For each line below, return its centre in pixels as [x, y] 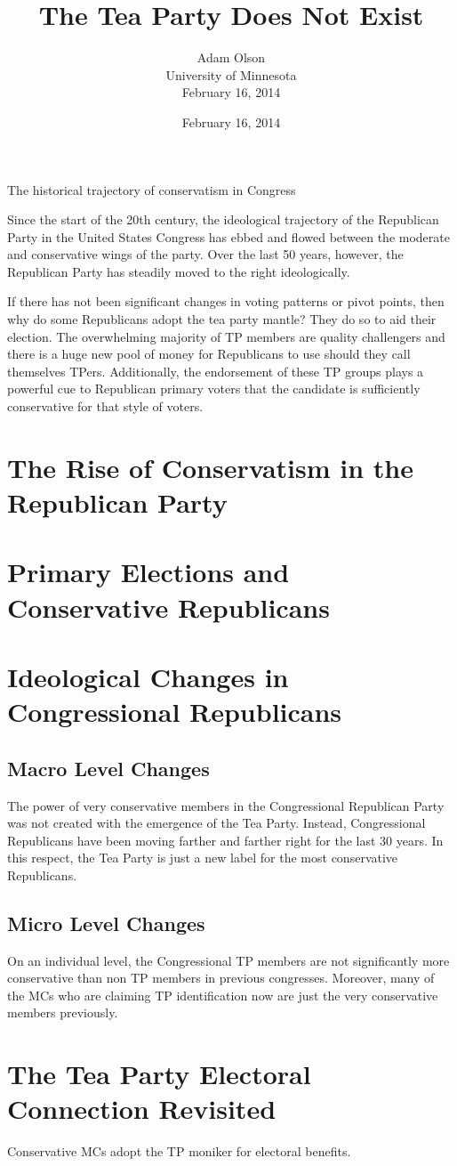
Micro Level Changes [106, 923]
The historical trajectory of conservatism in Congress [152, 189]
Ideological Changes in [148, 676]
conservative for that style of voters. [105, 406]
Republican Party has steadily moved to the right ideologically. [179, 271]
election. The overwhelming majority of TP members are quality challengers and [226, 336]
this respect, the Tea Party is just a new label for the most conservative [203, 858]
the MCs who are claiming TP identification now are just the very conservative [223, 995]
